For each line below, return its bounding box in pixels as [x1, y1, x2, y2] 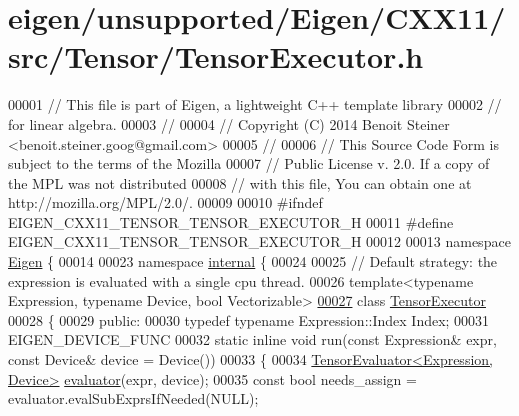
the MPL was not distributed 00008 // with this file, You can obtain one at [8, 172, 472, 193]
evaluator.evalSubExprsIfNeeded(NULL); [8, 388, 259, 409]
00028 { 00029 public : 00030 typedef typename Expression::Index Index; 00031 [8, 309, 490, 330]
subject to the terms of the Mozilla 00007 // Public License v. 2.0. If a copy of [8, 153, 490, 174]
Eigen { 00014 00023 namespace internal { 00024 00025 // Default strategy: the [8, 251, 498, 272]
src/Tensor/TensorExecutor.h [8, 36, 424, 77]
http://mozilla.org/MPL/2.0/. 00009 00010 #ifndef [8, 192, 323, 213]
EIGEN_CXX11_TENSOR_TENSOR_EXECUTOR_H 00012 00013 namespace [8, 231, 511, 252]
